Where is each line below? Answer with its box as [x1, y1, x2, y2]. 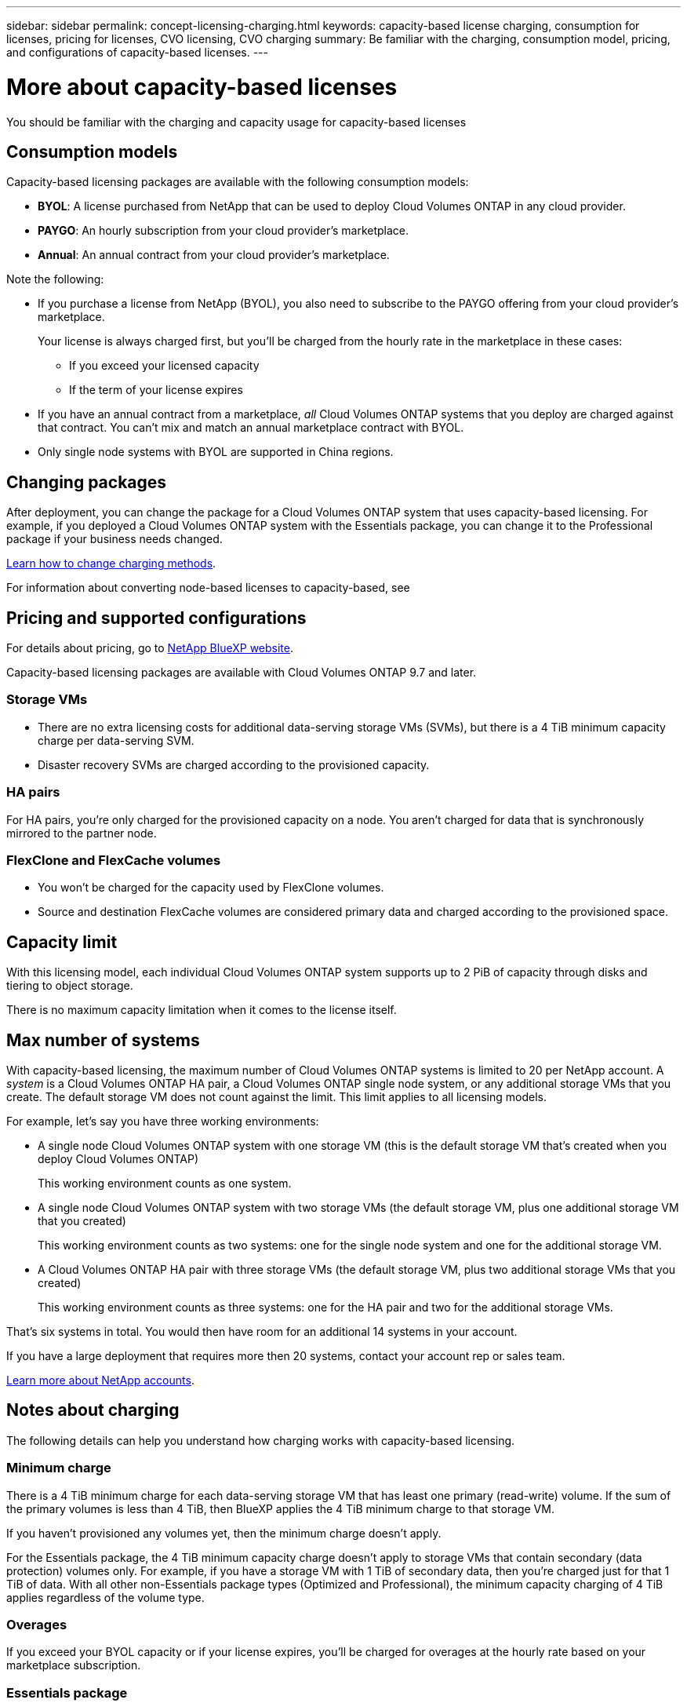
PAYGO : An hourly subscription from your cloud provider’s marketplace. [38, 224, 409, 238]
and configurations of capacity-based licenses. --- [6, 46, 268, 59]
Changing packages [6, 472, 167, 492]
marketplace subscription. [6, 1658, 141, 1672]
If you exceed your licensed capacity [69, 359, 260, 373]
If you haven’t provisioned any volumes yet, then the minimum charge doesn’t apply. [6, 1526, 442, 1540]
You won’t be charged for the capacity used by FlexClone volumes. [38, 881, 384, 895]
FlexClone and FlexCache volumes [6, 852, 221, 868]
